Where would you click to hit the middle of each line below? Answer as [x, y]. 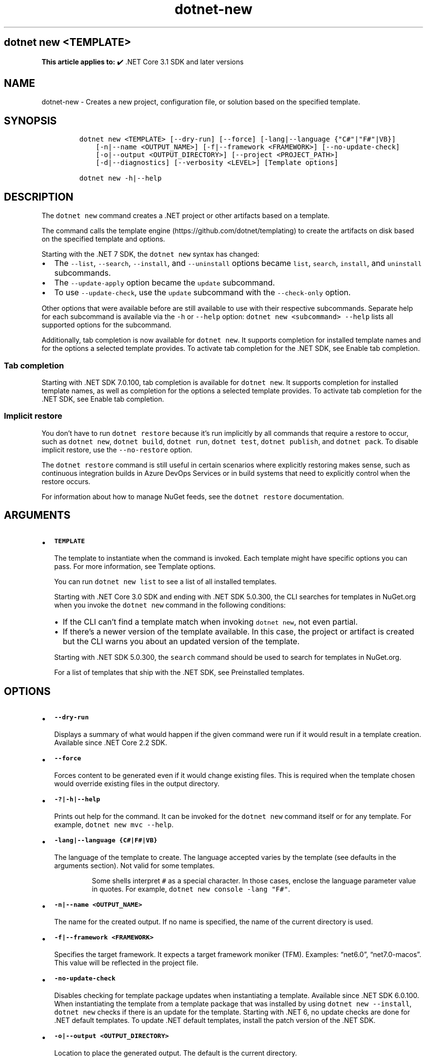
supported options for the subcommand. [107, 325]
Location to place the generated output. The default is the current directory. [176, 1053]
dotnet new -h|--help [120, 178]
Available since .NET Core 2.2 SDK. [111, 743]
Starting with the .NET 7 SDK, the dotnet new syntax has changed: [151, 254]
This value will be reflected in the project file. [126, 963]
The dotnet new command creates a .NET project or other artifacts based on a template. [186, 216]
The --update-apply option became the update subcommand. [165, 283]
